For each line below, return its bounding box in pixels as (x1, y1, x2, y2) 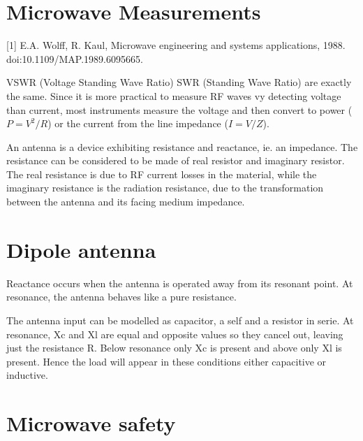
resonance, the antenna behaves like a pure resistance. (6, 289, 237, 304)
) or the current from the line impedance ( (47, 116, 228, 131)
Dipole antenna (6, 235, 156, 263)
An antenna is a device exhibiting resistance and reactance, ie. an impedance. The (6, 139, 358, 154)
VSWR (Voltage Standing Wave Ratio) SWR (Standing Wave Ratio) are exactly (6, 75, 352, 89)
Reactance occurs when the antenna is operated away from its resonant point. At (6, 275, 353, 290)
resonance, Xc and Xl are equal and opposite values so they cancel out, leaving (6, 326, 343, 341)
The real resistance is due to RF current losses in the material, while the (6, 166, 317, 181)
